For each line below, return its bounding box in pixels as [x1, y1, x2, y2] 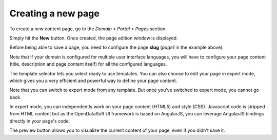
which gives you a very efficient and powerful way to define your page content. [9, 77, 177, 84]
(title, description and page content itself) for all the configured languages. [9, 61, 167, 67]
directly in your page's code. [9, 118, 70, 124]
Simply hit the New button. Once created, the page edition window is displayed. [9, 35, 178, 41]
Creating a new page [9, 8, 100, 19]
